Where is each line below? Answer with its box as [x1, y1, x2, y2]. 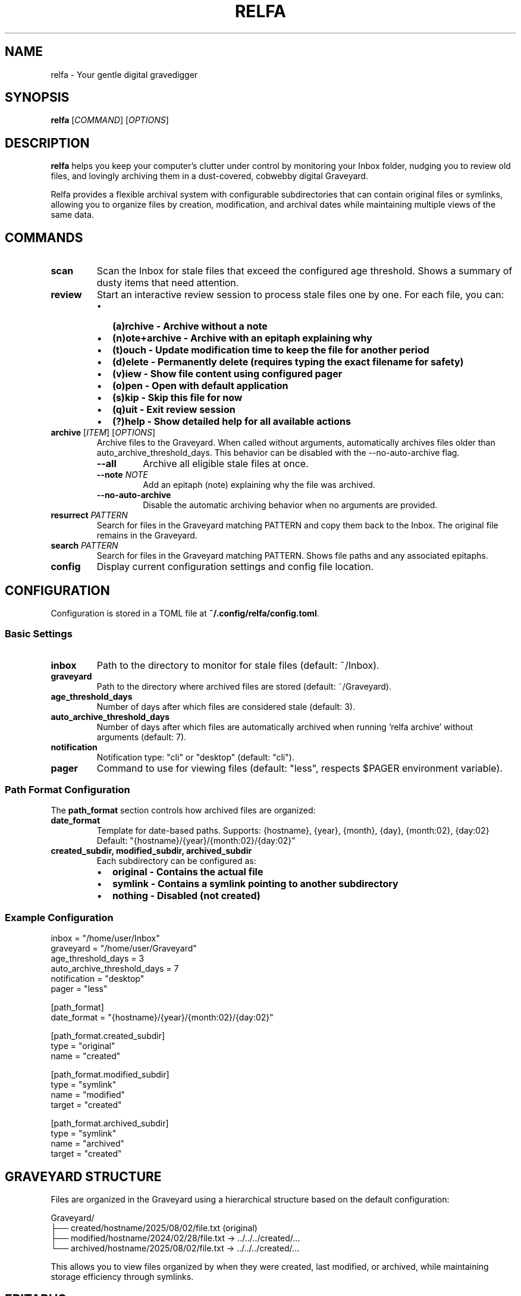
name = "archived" [51, 1138, 125, 1149]
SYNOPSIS [5, 90, 70, 105]
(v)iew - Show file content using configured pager [112, 368, 343, 380]
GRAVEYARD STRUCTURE [5, 1169, 162, 1184]
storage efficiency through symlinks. [51, 1272, 194, 1282]
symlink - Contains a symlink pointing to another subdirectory [112, 878, 398, 890]
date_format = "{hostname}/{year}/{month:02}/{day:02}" [51, 1012, 274, 1023]
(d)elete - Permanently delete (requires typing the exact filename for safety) [112, 356, 464, 368]
